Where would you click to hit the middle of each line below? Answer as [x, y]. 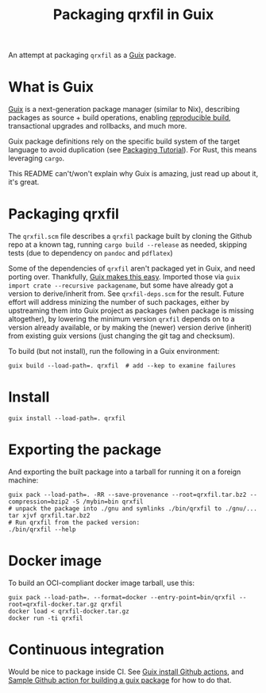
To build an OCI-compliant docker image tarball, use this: [101, 583]
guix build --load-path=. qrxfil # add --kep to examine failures [122, 366]
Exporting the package [85, 450]
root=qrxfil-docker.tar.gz [53, 604]
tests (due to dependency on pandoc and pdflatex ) [91, 253]
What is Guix [51, 87]
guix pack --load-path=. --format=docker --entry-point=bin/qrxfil [122, 597]
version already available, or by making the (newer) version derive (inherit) [130, 328]
